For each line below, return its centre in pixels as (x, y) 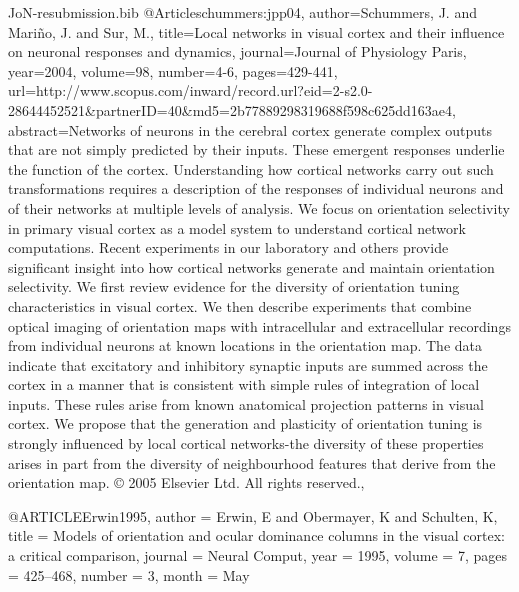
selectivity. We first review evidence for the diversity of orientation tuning (234, 286)
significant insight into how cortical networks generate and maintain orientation (251, 266)
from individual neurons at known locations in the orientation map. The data (245, 345)
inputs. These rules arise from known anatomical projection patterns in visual (246, 403)
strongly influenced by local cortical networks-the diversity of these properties (246, 443)
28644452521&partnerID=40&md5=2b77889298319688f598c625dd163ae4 (230, 109)
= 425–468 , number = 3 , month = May (129, 574)
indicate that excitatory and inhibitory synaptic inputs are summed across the (248, 364)
